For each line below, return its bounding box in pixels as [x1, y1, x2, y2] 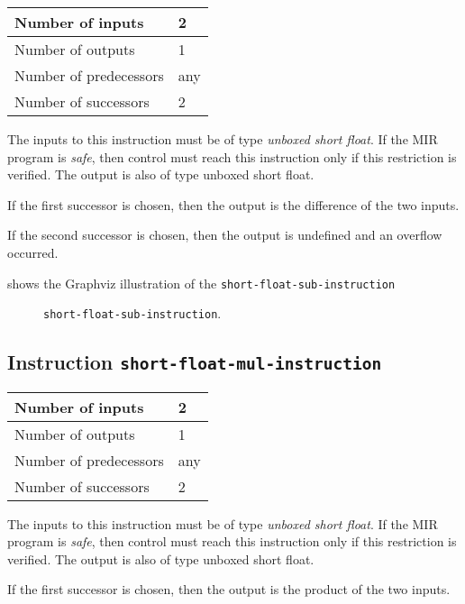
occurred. [7, 243, 59, 261]
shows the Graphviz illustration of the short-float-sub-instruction [7, 273, 396, 292]
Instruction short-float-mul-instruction [7, 348, 382, 376]
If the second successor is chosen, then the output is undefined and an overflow [7, 225, 442, 244]
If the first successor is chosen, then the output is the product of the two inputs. [7, 580, 451, 599]
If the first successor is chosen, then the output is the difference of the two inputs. [7, 195, 460, 214]
